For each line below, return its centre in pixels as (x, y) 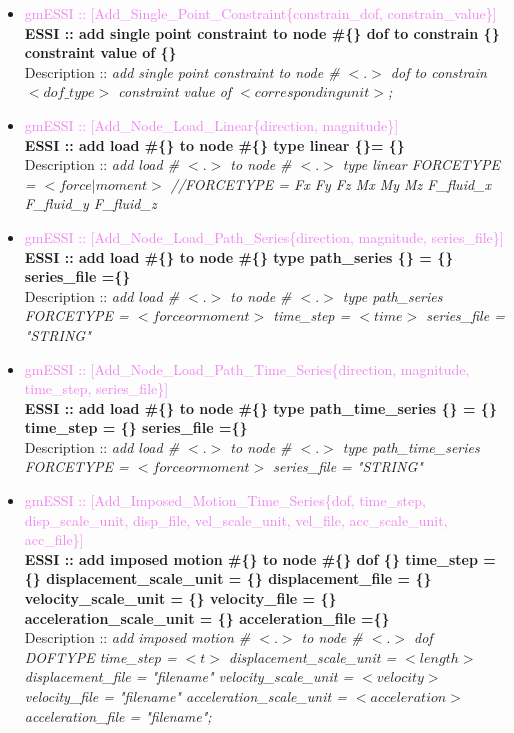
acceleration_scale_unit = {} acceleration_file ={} (207, 617)
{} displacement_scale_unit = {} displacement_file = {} (228, 578)
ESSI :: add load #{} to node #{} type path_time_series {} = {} (260, 407)
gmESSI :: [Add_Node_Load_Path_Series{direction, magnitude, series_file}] (264, 236)
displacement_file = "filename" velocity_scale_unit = (189, 676)
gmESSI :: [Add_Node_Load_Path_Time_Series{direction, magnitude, (247, 368)
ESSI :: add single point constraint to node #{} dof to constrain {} (262, 32)
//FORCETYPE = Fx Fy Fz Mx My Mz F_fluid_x (330, 183)
